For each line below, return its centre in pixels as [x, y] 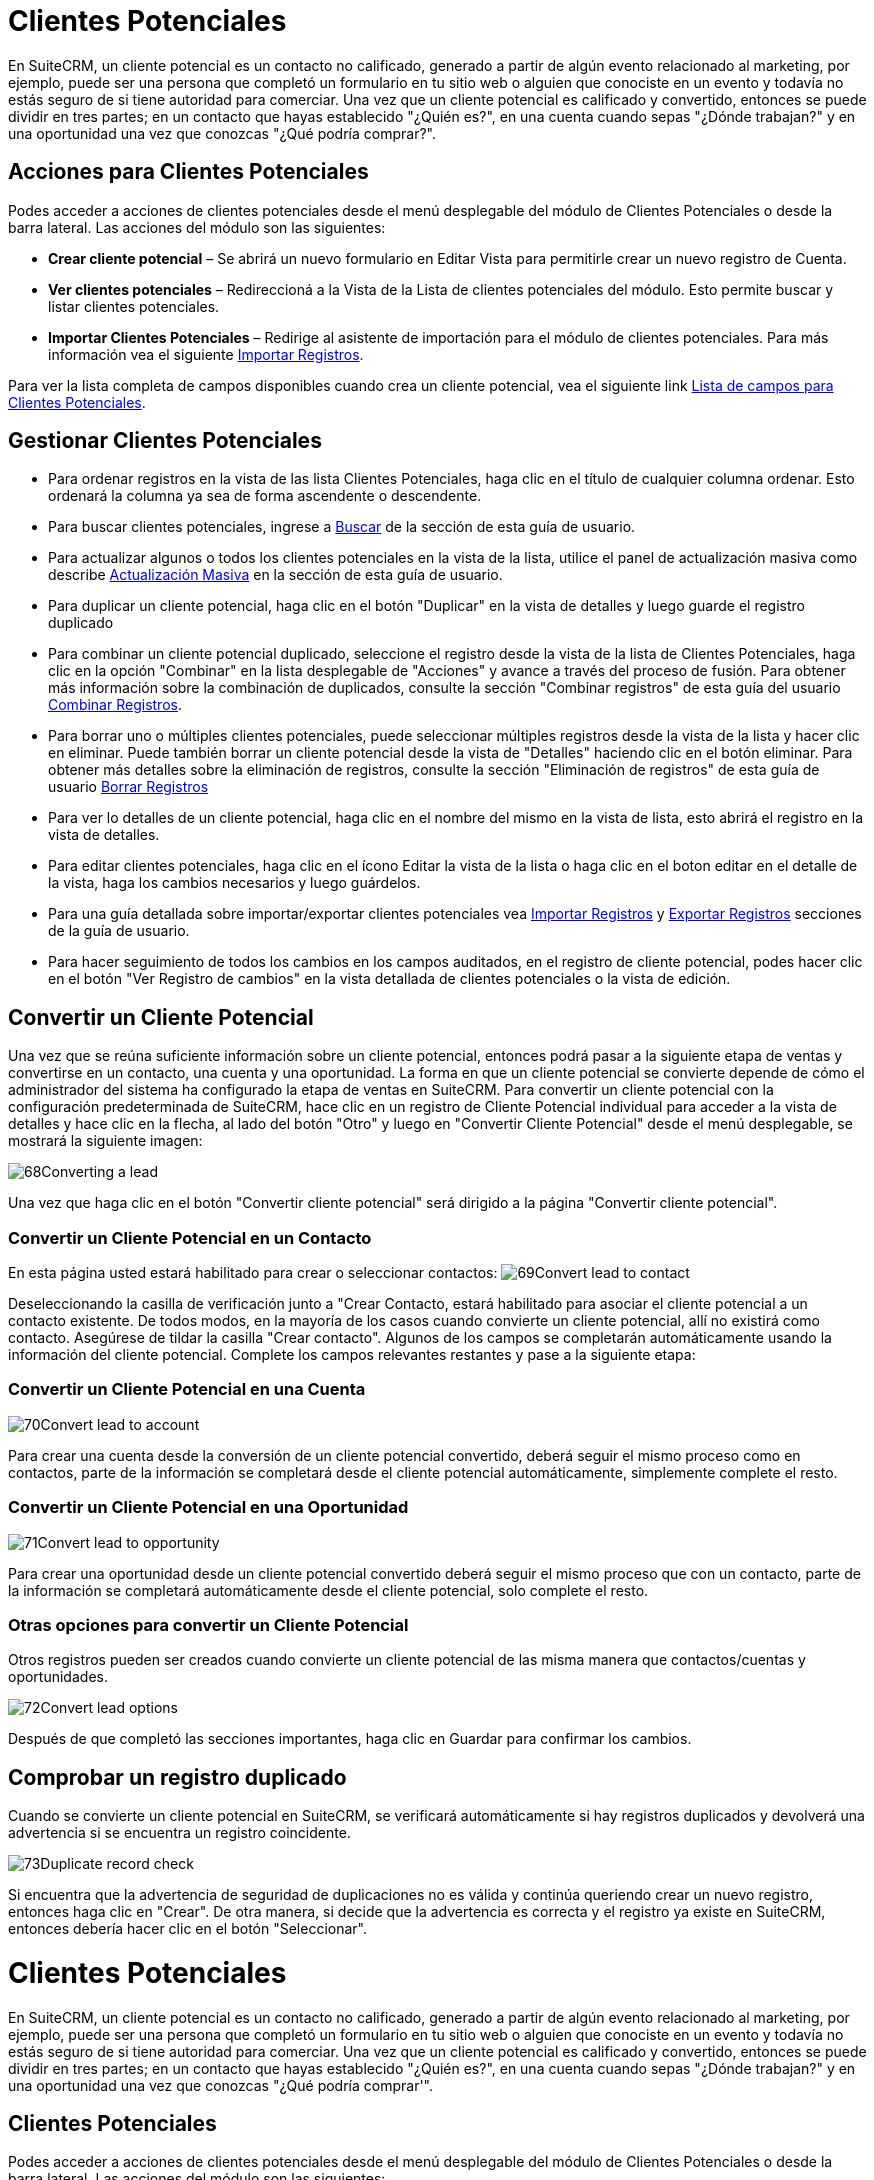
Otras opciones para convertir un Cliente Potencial [208, 1624]
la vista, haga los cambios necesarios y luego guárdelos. [234, 883]
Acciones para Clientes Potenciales [188, 172]
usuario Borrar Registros [128, 787]
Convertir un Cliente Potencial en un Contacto [190, 1237]
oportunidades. [58, 1677]
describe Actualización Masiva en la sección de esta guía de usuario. [275, 575]
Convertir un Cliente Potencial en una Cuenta [187, 1389]
